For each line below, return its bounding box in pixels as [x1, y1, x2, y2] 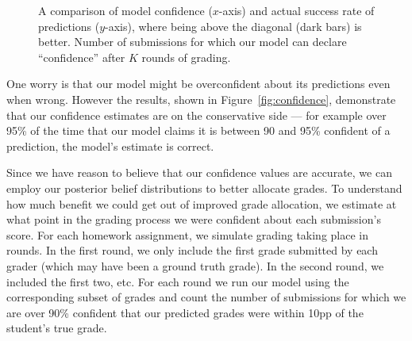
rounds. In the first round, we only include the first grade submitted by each [6, 242, 378, 259]
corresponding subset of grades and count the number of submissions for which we [6, 289, 406, 305]
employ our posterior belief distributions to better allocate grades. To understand [6, 179, 402, 196]
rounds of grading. [141, 48, 231, 65]
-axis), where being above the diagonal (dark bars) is [105, 17, 362, 34]
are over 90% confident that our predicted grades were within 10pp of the [6, 304, 364, 320]
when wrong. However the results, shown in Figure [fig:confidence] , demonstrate [6, 90, 396, 107]
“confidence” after [38, 48, 125, 65]
